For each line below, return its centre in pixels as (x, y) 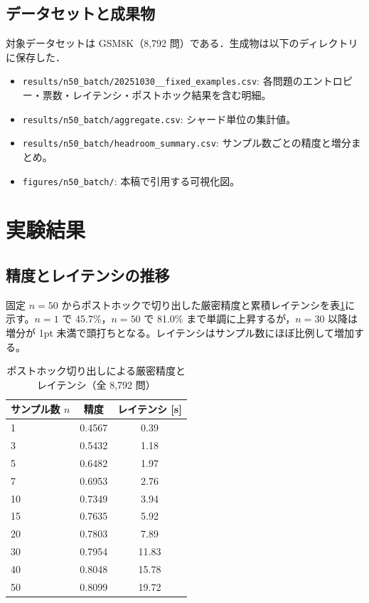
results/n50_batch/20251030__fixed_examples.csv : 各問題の (162, 81)
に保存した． (36, 57)
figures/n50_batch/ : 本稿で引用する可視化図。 (131, 180)
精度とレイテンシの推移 (88, 274)
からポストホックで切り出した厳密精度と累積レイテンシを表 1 (203, 304)
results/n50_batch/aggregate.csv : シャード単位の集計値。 (159, 119)
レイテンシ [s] (150, 409)
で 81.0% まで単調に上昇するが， (220, 319)
